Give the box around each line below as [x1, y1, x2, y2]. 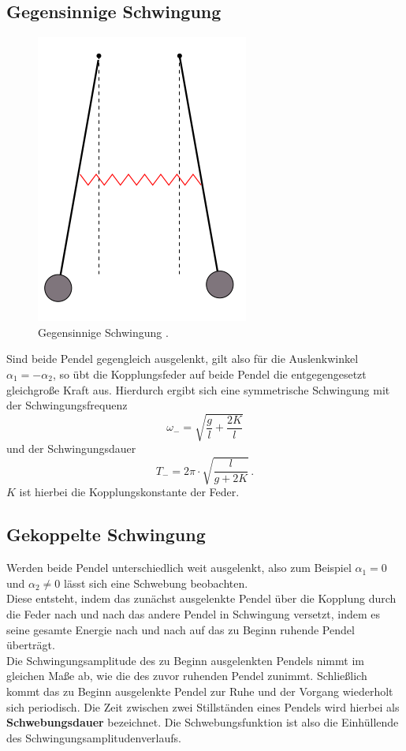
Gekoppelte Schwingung [6, 522, 206, 547]
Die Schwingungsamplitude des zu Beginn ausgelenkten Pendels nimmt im [6, 652, 364, 668]
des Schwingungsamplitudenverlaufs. [6, 729, 181, 745]
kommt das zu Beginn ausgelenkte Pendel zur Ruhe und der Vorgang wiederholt [6, 683, 393, 699]
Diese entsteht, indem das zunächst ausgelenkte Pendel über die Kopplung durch [6, 590, 397, 607]
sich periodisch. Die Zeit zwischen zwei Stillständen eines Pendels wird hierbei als [6, 698, 400, 715]
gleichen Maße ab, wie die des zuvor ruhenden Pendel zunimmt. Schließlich [6, 667, 367, 684]
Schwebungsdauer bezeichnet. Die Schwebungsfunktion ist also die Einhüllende [6, 714, 399, 730]
